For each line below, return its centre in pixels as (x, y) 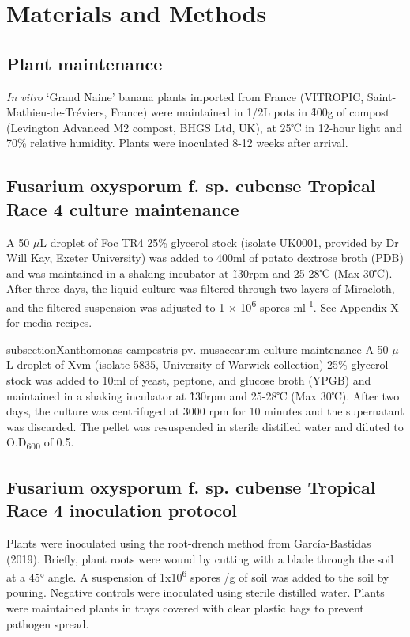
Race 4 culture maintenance (123, 209)
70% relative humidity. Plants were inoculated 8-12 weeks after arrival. (177, 143)
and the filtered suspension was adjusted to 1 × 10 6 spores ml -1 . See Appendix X (203, 305)
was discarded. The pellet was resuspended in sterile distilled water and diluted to (205, 426)
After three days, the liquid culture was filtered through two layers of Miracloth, (201, 288)
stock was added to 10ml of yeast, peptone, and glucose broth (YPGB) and (189, 379)
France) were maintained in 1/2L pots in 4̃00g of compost (250, 112)
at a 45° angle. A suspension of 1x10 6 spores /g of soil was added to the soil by (198, 576)
